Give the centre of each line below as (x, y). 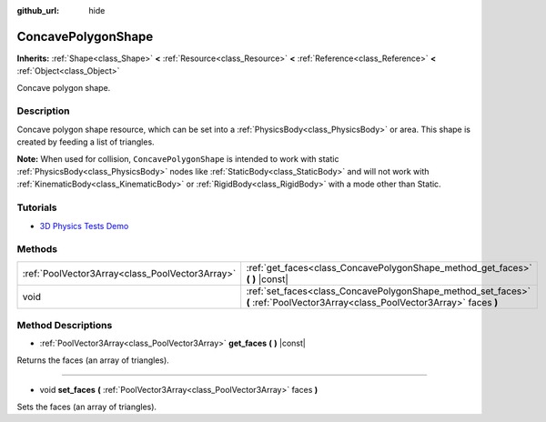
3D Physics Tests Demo (84, 226)
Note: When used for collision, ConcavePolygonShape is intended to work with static (178, 158)
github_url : (38, 10)
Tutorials (37, 207)
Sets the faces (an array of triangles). (87, 407)
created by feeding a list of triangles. (86, 142)
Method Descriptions (65, 326)
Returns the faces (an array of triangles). (93, 360)
